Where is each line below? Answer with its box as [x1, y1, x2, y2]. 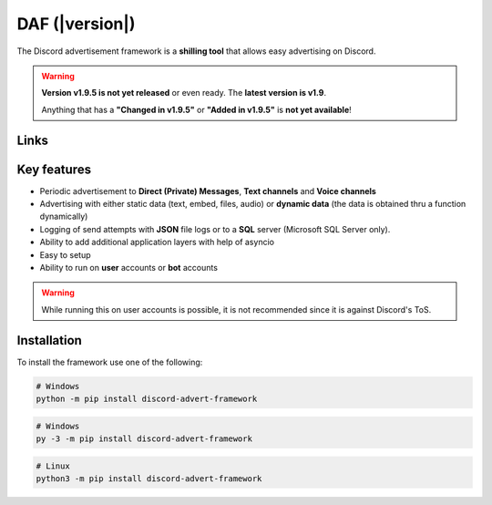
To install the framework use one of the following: [16, 356, 203, 367]
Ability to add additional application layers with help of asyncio [39, 237, 275, 248]
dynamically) [39, 211, 88, 222]
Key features [16, 161, 91, 177]
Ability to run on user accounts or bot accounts [39, 262, 219, 273]
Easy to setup [39, 249, 91, 260]
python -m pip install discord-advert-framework [36, 394, 258, 405]
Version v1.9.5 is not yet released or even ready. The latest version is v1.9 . [41, 88, 327, 98]
